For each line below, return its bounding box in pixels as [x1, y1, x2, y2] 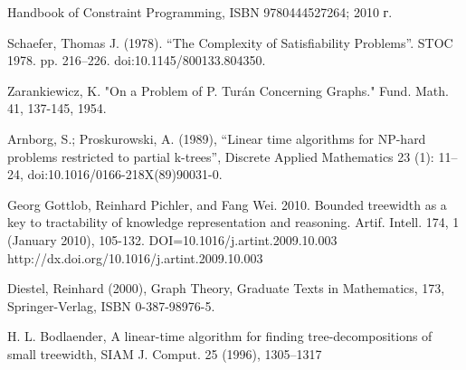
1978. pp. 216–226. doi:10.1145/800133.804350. [7, 51, 266, 70]
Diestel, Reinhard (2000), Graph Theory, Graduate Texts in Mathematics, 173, [7, 279, 445, 298]
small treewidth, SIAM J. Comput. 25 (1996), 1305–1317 [7, 344, 322, 363]
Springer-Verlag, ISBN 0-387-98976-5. [7, 296, 215, 315]
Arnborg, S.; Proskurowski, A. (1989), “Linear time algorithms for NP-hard [7, 128, 426, 147]
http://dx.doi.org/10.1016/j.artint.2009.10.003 [7, 248, 263, 267]
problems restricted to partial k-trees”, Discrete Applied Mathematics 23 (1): [7, 147, 434, 166]
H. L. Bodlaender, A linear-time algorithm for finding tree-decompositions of [7, 327, 433, 346]
